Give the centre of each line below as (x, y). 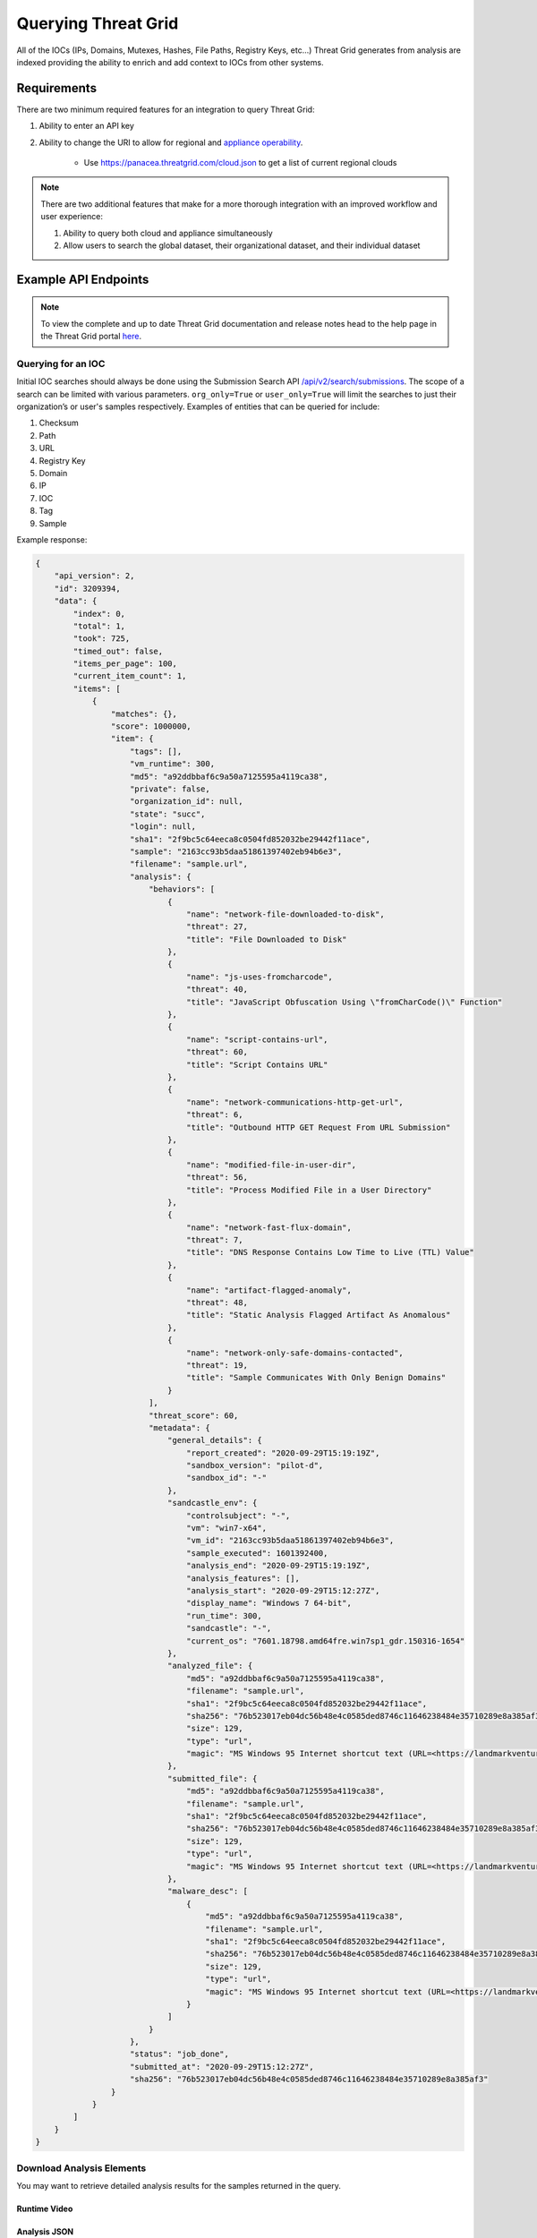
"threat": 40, (217, 990)
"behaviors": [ (181, 889)
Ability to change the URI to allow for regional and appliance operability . (171, 142)
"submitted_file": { (212, 1778)
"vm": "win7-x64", (227, 1528)
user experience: (72, 217)
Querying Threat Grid (98, 23)
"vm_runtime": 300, (172, 764)
